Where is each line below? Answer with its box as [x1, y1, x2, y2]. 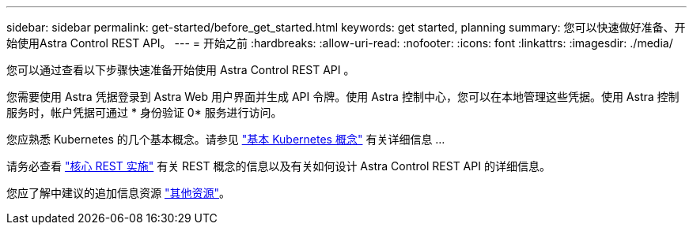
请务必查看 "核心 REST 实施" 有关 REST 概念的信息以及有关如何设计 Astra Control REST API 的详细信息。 [6, 159, 551, 173]
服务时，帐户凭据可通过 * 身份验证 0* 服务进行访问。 [6, 106, 282, 119]
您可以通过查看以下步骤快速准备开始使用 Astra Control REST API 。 [6, 63, 355, 76]
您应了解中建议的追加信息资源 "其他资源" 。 [6, 186, 230, 199]
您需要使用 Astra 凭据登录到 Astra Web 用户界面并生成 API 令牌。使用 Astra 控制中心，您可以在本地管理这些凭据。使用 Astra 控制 [6, 90, 680, 103]
